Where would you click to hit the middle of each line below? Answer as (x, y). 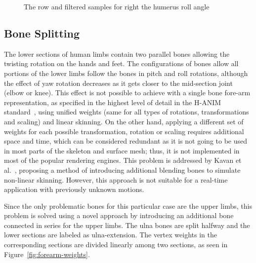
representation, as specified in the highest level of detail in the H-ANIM (113, 102)
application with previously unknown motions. (74, 189)
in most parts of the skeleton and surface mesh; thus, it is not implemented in (122, 150)
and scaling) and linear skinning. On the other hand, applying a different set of (124, 121)
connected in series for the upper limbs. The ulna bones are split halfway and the (127, 225)
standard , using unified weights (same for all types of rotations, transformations (127, 112)
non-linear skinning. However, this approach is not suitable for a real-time (116, 179)
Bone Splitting (42, 33)
